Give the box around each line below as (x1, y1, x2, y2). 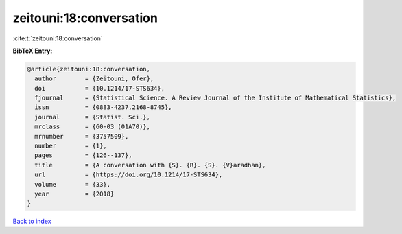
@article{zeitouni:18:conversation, (27, 65, 151, 73)
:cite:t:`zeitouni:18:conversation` (12, 34, 103, 43)
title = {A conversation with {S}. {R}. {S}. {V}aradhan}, (34, 161, 266, 169)
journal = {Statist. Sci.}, (34, 113, 151, 121)
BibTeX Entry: (12, 47, 53, 55)
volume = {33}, (34, 180, 111, 188)
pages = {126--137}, (34, 152, 133, 159)
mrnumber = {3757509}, (34, 132, 129, 140)
